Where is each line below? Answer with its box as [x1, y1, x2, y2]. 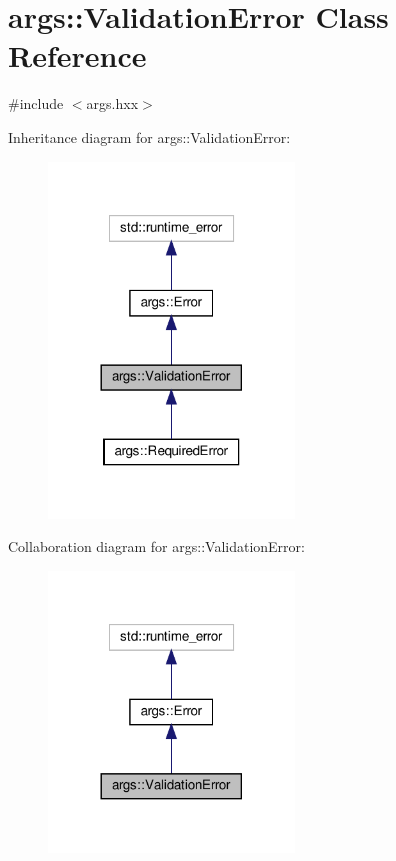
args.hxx [86, 93, 139, 114]
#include [8, 93, 64, 114]
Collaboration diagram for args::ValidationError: [8, 536, 305, 557]
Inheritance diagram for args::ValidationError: [8, 126, 291, 147]
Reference [8, 35, 147, 76]
